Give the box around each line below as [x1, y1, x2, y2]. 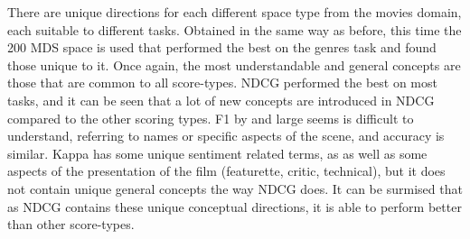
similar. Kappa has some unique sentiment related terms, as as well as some [7, 143, 428, 162]
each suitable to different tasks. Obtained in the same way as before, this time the [7, 20, 462, 39]
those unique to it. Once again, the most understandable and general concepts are [7, 55, 461, 74]
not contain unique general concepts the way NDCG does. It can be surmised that [7, 179, 463, 198]
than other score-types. [7, 215, 135, 234]
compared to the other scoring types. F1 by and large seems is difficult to [7, 108, 414, 127]
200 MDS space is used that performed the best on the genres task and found [7, 38, 437, 57]
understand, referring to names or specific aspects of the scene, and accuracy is [7, 126, 445, 145]
